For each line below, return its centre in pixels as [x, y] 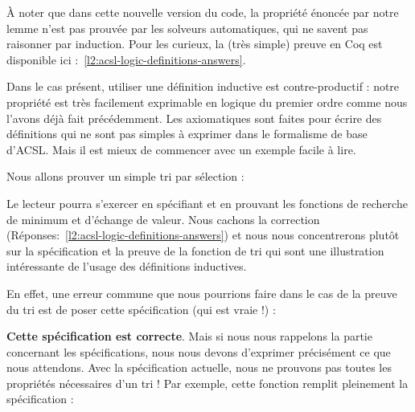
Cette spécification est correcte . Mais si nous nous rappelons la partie [189, 336]
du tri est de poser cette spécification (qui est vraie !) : [141, 309]
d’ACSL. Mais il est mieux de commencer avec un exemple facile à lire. [181, 149]
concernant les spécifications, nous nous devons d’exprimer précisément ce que [199, 351]
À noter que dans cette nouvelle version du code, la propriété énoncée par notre [203, 12]
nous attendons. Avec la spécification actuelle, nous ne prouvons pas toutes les [199, 367]
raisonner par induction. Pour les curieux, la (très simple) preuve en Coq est [195, 44]
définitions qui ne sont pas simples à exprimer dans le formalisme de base [187, 134]
